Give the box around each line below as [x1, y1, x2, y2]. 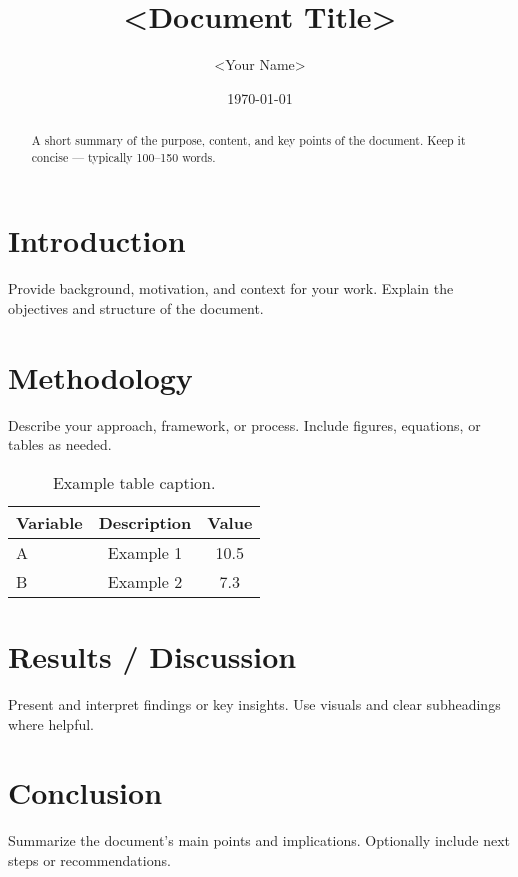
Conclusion [8, 772, 163, 813]
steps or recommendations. [8, 849, 171, 870]
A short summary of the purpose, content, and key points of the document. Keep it [31, 132, 466, 149]
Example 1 [107, 540, 183, 564]
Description [98, 510, 192, 534]
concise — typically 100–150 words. [31, 148, 216, 165]
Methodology [8, 356, 193, 397]
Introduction [8, 220, 186, 261]
